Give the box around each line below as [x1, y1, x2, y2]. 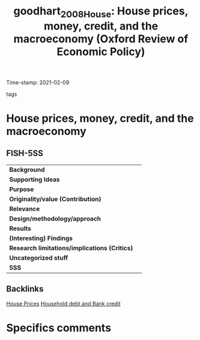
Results [9, 224, 32, 233]
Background [9, 165, 45, 174]
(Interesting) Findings [9, 234, 73, 242]
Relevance [9, 204, 40, 213]
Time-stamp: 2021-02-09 [6, 78, 70, 86]
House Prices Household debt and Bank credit [6, 300, 121, 307]
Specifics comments [6, 321, 112, 335]
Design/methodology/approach [9, 214, 101, 222]
